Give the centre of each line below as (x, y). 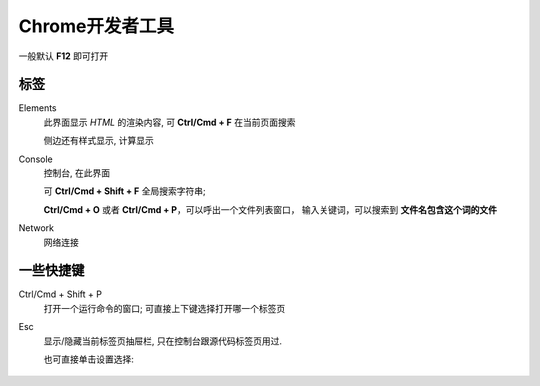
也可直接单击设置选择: (89, 359)
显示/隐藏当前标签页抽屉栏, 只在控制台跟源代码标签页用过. (163, 341)
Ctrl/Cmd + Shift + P (60, 294)
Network (36, 228)
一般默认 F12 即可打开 (63, 56)
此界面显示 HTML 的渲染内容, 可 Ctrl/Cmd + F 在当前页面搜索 (169, 122)
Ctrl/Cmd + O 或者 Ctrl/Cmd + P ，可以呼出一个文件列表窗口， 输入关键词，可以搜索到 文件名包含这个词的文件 (270, 209)
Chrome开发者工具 (96, 26)
